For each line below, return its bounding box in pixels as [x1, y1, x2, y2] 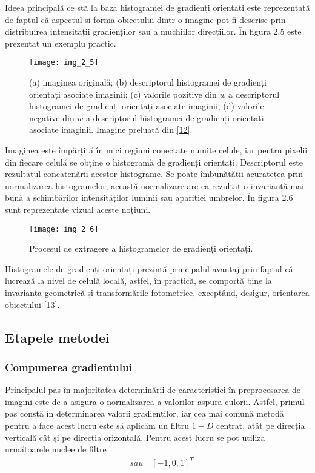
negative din [29, 111, 75, 124]
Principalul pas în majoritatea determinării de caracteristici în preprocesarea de [5, 383, 301, 396]
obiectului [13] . [5, 298, 60, 310]
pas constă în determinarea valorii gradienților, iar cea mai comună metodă [5, 407, 284, 420]
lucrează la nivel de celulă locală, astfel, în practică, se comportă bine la [5, 274, 272, 287]
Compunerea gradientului [5, 359, 132, 374]
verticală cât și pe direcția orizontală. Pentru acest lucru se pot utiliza [5, 431, 265, 443]
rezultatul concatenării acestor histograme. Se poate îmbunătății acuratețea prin [5, 167, 303, 180]
